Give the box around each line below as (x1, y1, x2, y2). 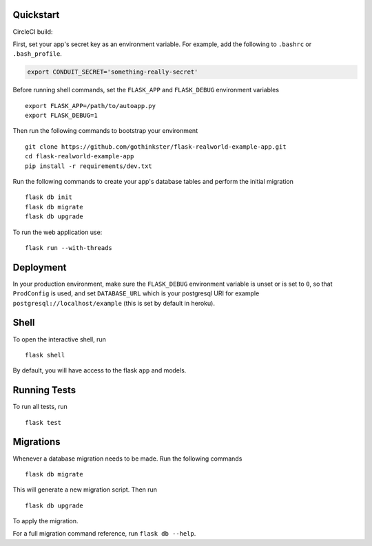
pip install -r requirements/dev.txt (25, 162, 153, 170)
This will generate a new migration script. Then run (12, 485, 158, 494)
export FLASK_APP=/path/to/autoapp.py (25, 102, 156, 109)
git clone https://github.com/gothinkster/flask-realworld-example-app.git (25, 143, 287, 151)
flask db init (25, 193, 72, 201)
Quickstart (12, 9, 60, 21)
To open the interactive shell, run (12, 335, 107, 344)
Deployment (12, 262, 67, 273)
